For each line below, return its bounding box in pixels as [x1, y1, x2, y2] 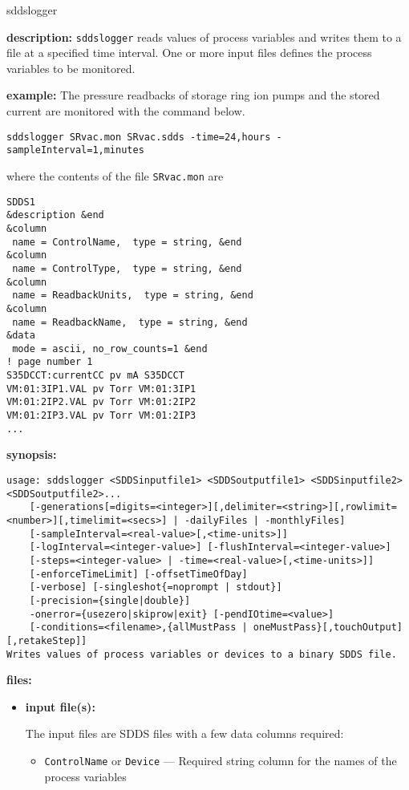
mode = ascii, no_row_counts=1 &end [12, 342, 208, 354]
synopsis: [6, 446, 57, 463]
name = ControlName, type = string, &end [12, 236, 242, 248]
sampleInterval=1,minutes [6, 144, 144, 156]
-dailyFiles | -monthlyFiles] [184, 514, 346, 526]
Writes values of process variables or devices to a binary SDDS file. [6, 648, 397, 660]
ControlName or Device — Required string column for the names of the [44, 752, 397, 768]
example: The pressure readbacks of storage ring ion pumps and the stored [6, 87, 380, 103]
